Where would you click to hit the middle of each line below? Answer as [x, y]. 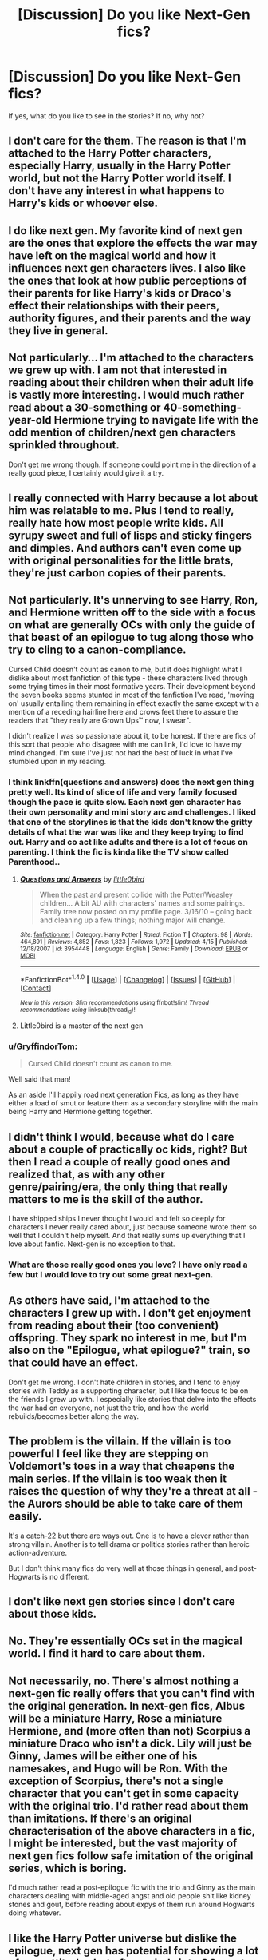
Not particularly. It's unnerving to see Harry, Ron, [133, 600]
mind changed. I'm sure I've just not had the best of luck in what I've [120, 752]
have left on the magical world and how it [112, 255]
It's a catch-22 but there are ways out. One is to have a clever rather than [129, 1536]
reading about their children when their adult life [131, 382]
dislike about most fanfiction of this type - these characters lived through [128, 678]
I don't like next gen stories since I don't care [122, 1601]
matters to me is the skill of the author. [106, 1199]
